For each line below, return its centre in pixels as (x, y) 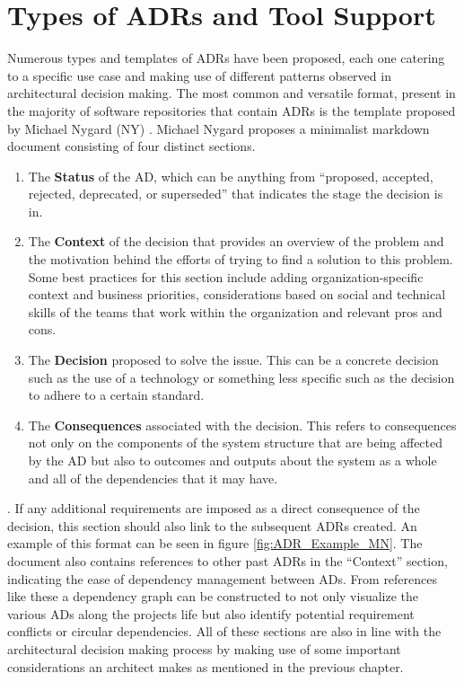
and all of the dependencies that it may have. (153, 478)
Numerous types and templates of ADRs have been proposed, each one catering (226, 58)
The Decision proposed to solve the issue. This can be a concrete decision (233, 360)
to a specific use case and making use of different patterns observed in (199, 75)
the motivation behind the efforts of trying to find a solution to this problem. (241, 259)
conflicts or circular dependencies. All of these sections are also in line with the (224, 631)
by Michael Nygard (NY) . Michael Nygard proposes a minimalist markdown (219, 128)
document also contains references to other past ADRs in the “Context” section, (228, 560)
